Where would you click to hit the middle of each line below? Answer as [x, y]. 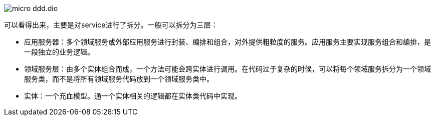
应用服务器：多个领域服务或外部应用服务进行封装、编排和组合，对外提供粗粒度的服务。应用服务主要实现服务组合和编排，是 [228, 42]
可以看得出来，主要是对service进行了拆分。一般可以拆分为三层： [111, 25]
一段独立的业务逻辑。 [59, 52]
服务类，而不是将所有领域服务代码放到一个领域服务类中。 [119, 79]
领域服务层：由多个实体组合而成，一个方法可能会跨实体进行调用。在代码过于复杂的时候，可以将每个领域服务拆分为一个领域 [228, 69]
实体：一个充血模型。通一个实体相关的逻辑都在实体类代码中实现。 [133, 96]
